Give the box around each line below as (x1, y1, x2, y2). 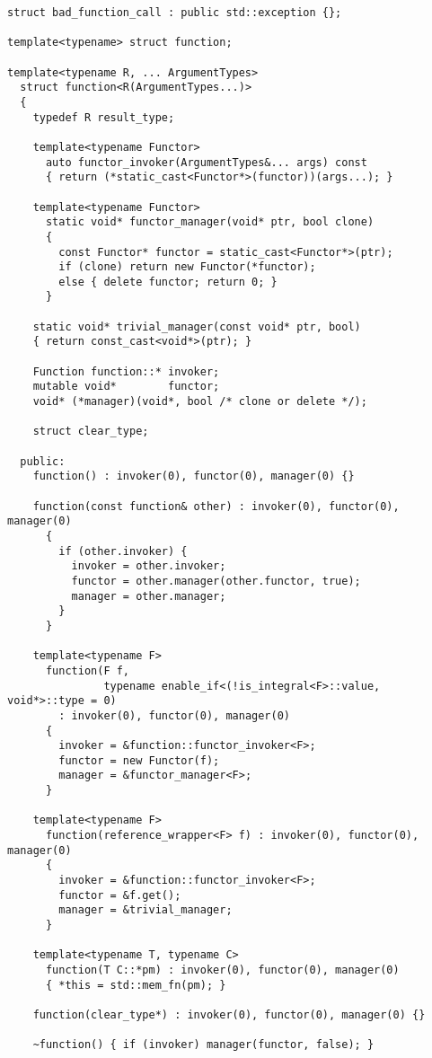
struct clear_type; (32, 425, 149, 438)
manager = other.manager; (71, 589, 226, 603)
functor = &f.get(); (58, 888, 181, 902)
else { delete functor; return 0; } (58, 275, 278, 288)
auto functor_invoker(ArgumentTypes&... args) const (45, 155, 367, 169)
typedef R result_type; (32, 110, 175, 124)
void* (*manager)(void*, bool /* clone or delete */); (32, 395, 367, 409)
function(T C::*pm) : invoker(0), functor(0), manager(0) (45, 964, 400, 976)
